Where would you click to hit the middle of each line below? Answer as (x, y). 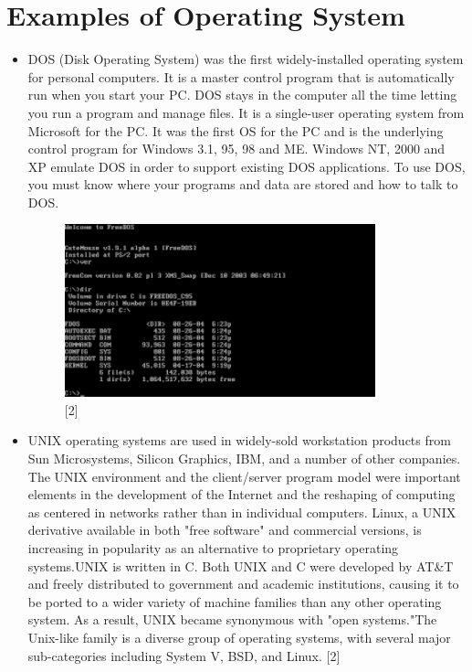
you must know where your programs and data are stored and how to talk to (243, 184)
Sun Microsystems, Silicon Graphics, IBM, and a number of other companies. (244, 458)
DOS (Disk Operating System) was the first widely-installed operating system (246, 59)
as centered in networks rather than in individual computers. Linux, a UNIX (242, 512)
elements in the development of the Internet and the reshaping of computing (241, 494)
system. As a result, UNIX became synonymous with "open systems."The (232, 619)
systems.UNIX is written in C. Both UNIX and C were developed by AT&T (241, 565)
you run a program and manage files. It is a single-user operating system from (246, 112)
